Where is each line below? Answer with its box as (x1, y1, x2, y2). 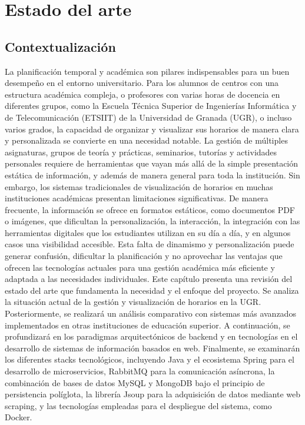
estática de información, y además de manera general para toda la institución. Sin (5, 168, 300, 181)
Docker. (5, 411, 32, 423)
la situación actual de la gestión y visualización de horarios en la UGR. (5, 295, 261, 308)
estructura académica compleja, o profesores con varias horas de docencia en (5, 88, 280, 100)
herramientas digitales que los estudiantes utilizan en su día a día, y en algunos (5, 226, 291, 238)
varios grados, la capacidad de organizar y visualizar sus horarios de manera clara (5, 122, 299, 135)
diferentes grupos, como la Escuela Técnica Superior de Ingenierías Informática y (5, 99, 297, 112)
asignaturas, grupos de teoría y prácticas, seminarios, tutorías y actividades (5, 145, 277, 158)
